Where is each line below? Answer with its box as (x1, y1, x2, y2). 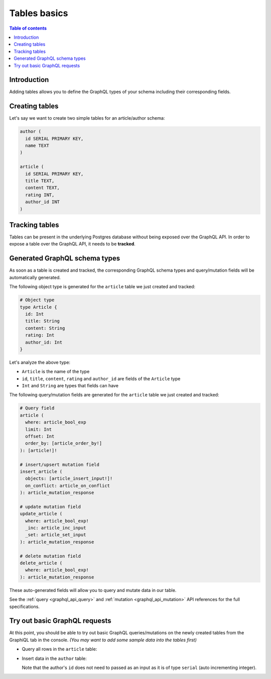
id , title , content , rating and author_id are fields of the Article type (22, 375, 181, 382)
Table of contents (9, 25, 47, 31)
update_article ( (20, 511, 63, 517)
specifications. (9, 604, 40, 610)
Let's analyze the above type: (9, 359, 70, 365)
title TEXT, (25, 178, 55, 184)
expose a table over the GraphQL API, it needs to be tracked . (9, 241, 135, 247)
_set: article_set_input (25, 532, 86, 538)
